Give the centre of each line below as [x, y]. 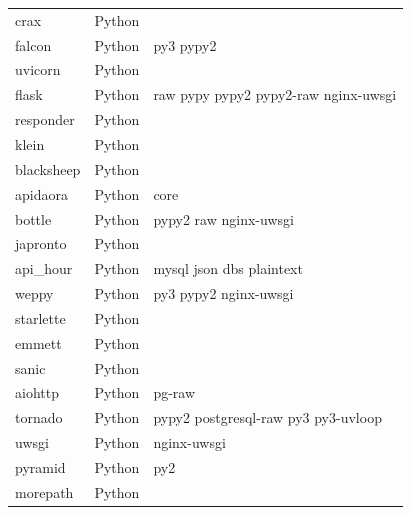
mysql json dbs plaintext [228, 268]
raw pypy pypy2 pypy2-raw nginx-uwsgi [275, 94]
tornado [39, 417]
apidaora [41, 193]
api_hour [44, 268]
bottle [33, 218]
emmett [38, 342]
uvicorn [38, 69]
